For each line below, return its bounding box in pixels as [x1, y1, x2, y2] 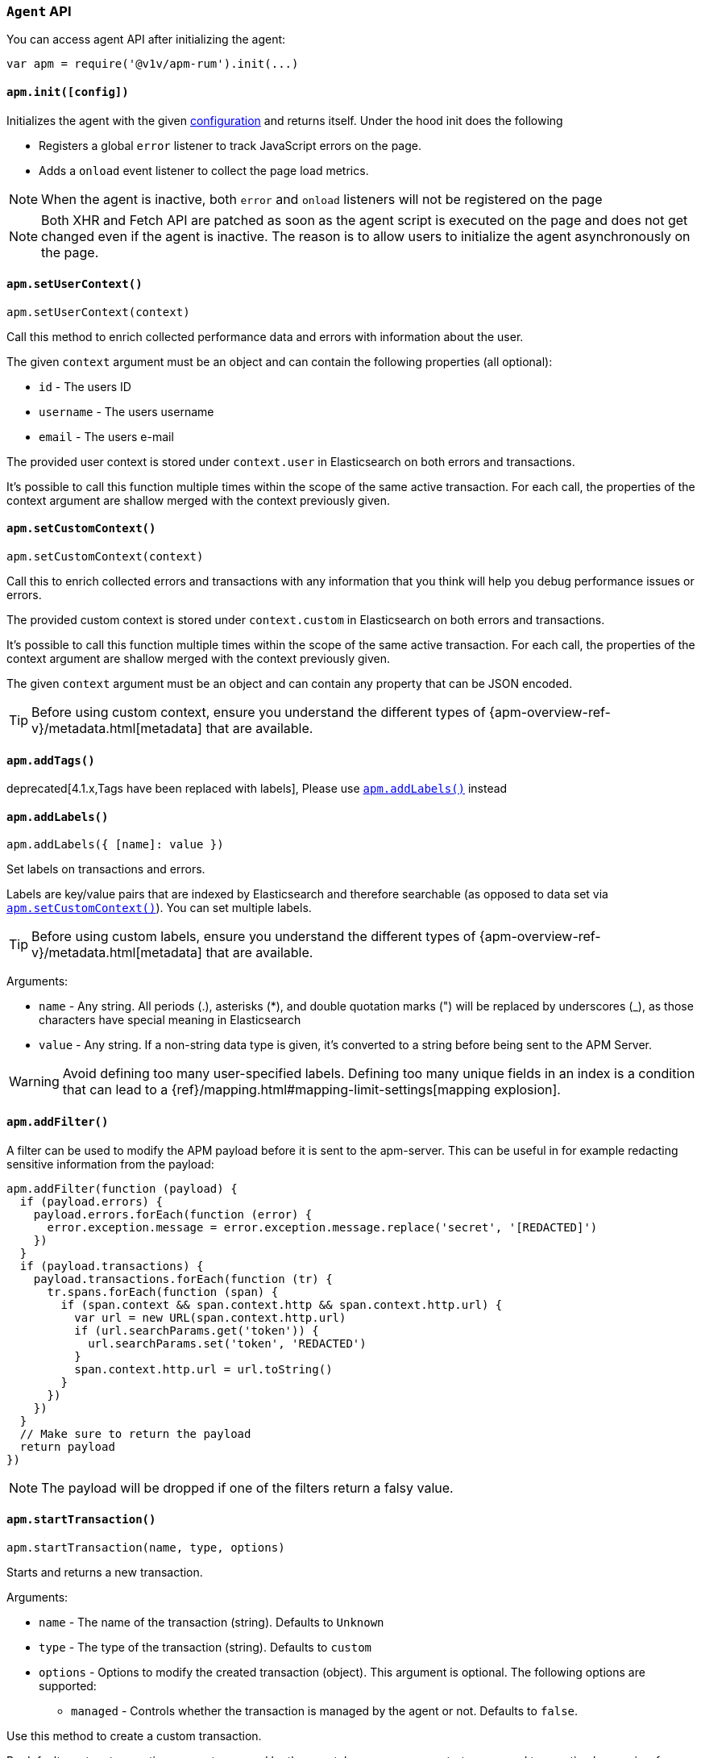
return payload [19, 1439, 115, 1453]
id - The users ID [39, 379, 131, 394]
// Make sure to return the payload [19, 1427, 251, 1440]
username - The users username [39, 404, 214, 419]
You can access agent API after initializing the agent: [6, 32, 286, 47]
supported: [39, 1678, 97, 1693]
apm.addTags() [6, 753, 95, 767]
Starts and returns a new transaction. [6, 1564, 203, 1579]
